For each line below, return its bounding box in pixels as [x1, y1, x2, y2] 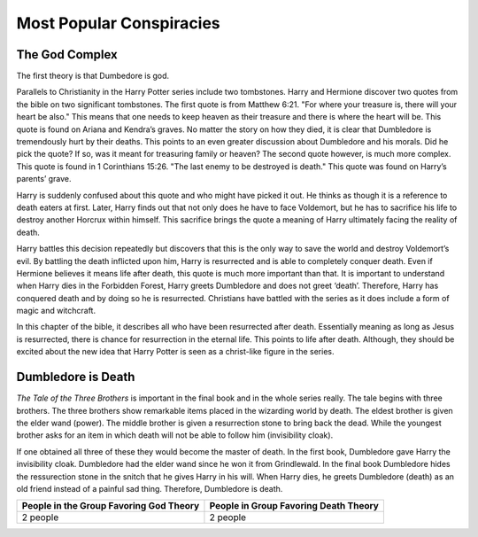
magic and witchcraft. [16, 306, 96, 316]
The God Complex [16, 47, 119, 62]
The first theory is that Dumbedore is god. [16, 71, 170, 82]
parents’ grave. [16, 174, 72, 184]
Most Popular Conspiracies [16, 13, 220, 33]
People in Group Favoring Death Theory [209, 500, 380, 512]
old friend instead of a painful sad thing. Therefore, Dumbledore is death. [16, 483, 283, 494]
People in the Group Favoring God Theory [21, 500, 200, 512]
